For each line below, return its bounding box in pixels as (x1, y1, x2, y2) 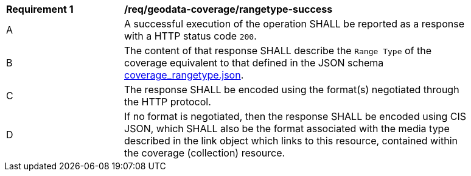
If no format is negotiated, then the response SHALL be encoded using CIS (124, 110, 467, 122)
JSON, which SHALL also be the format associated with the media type (124, 122, 450, 135)
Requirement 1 (6, 3, 74, 15)
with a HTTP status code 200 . (124, 30, 257, 42)
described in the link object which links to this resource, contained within (124, 135, 458, 147)
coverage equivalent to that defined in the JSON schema (124, 57, 384, 69)
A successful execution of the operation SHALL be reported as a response (124, 18, 464, 30)
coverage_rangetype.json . (124, 69, 244, 81)
